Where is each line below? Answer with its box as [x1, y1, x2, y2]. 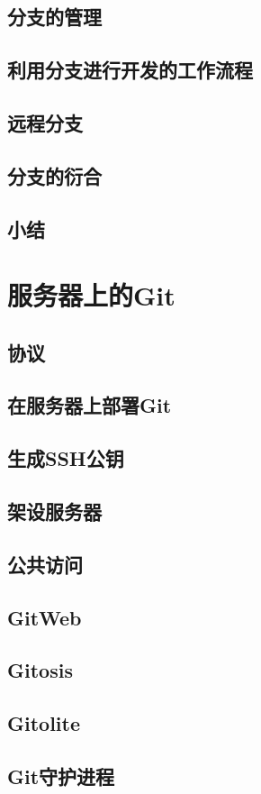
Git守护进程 [7, 762, 115, 789]
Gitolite [7, 709, 80, 737]
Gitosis [7, 656, 73, 684]
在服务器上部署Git [7, 391, 172, 419]
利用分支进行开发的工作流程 [7, 56, 253, 84]
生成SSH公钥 [7, 444, 124, 472]
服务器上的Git [7, 277, 175, 314]
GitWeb [7, 603, 82, 631]
